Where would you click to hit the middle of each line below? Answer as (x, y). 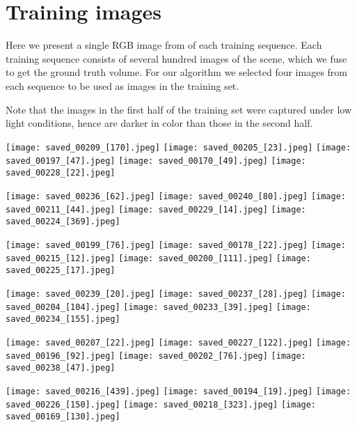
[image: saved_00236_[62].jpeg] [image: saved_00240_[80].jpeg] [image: (176, 196)
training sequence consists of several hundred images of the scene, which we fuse (176, 58)
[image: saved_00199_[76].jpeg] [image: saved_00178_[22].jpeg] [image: (176, 245)
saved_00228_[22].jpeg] (61, 173)
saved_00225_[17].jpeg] (61, 270)
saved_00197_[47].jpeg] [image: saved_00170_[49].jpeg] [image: (156, 161)
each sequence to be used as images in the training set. (122, 85)
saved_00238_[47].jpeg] (61, 367)
